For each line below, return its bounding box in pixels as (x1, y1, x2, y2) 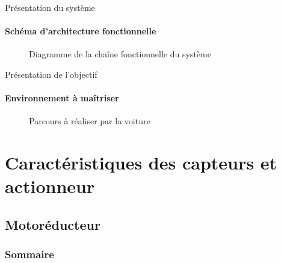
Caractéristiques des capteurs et (5, 150, 277, 175)
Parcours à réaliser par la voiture (29, 115, 150, 127)
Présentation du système (5, 1, 95, 13)
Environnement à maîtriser (5, 92, 119, 104)
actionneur (5, 174, 95, 198)
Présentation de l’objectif (5, 68, 97, 80)
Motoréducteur (5, 215, 100, 233)
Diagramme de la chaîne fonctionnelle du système (29, 48, 211, 60)
